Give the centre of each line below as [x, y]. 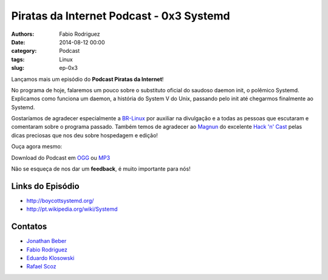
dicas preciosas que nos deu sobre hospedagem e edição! [84, 135]
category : [24, 51]
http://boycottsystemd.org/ [60, 200]
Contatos [29, 227]
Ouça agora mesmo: [37, 146]
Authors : [23, 34]
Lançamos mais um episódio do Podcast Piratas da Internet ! [87, 79]
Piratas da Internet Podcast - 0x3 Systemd [121, 16]
